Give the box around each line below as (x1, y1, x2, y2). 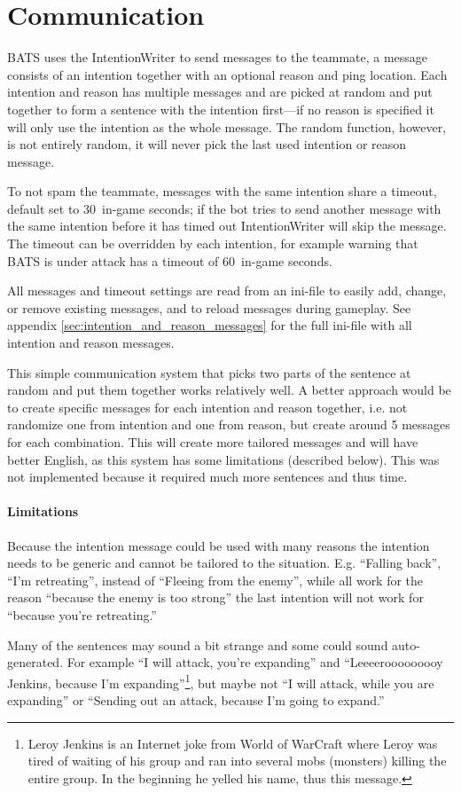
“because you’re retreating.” (7, 605, 157, 624)
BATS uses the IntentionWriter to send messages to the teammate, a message (7, 48, 428, 67)
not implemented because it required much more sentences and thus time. (7, 467, 408, 486)
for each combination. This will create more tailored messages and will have (7, 433, 418, 451)
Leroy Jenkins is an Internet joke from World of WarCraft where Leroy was (27, 734, 438, 752)
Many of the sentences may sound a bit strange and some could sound (7, 635, 388, 654)
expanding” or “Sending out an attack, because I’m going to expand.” (7, 690, 385, 709)
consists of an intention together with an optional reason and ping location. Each (7, 65, 448, 83)
